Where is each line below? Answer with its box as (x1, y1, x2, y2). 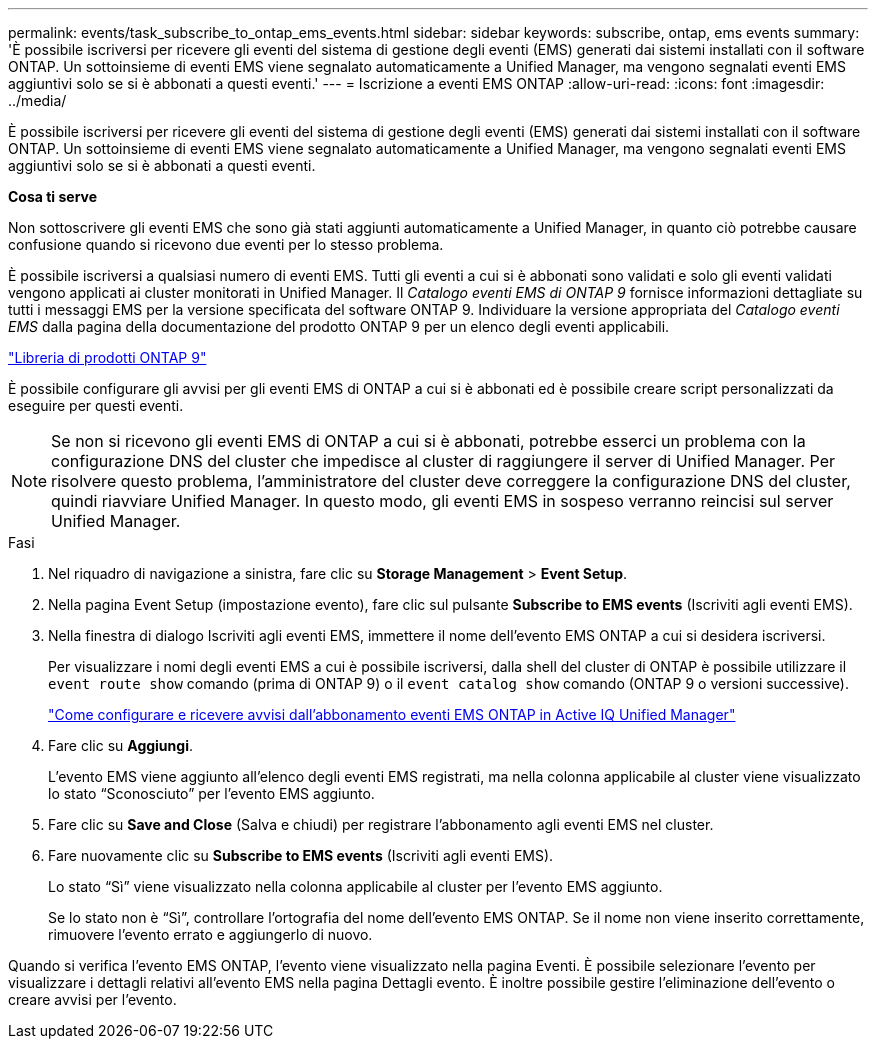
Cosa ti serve (8, 188, 98, 205)
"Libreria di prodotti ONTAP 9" (8, 349, 207, 366)
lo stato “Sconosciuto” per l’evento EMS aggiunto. (48, 785, 375, 802)
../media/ (8, 92, 67, 109)
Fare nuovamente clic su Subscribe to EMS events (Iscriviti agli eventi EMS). (48, 847, 554, 864)
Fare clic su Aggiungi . (48, 737, 193, 754)
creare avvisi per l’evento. (8, 991, 177, 1008)
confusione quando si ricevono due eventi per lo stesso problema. (8, 236, 444, 253)
